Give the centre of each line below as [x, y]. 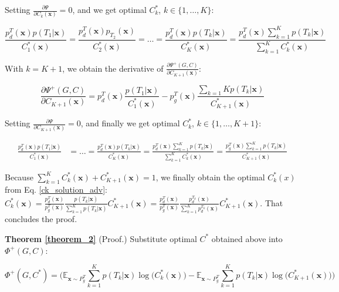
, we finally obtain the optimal [210, 177]
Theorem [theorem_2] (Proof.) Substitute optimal [101, 238]
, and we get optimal [109, 9]
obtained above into [247, 238]
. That [272, 202]
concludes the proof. [41, 219]
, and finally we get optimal [130, 123]
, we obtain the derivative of [113, 68]
